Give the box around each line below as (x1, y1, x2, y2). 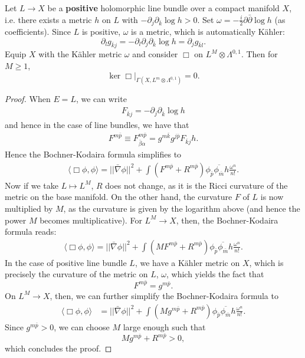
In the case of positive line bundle (5, 256, 127, 268)
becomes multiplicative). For (40, 214, 142, 226)
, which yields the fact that (166, 268, 264, 280)
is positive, (81, 25, 121, 38)
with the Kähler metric (38, 48, 122, 60)
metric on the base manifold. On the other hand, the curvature (5, 191, 232, 203)
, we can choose (54, 320, 110, 333)
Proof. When (5, 93, 51, 105)
